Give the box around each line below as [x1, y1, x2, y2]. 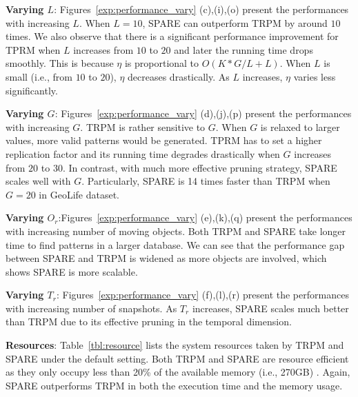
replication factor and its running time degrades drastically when [6, 146, 280, 161]
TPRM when [6, 42, 61, 57]
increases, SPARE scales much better [192, 301, 349, 315]
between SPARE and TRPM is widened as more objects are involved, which [6, 251, 327, 265]
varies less [293, 69, 336, 83]
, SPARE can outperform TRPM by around [142, 15, 328, 30]
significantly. [6, 83, 58, 97]
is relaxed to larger [260, 119, 340, 134]
